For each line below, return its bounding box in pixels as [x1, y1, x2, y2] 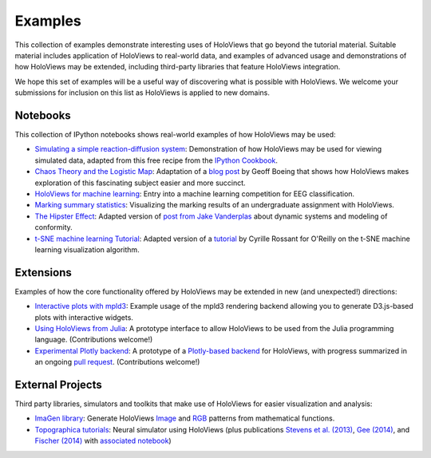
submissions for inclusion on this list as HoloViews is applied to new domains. [14, 88, 271, 97]
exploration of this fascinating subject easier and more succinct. [34, 178, 247, 188]
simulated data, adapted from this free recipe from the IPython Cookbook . [34, 156, 279, 165]
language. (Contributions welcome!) [34, 335, 153, 345]
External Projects [14, 377, 103, 391]
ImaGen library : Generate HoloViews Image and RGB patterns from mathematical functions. [34, 413, 335, 423]
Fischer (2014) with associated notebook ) [34, 436, 172, 446]
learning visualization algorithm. [34, 244, 140, 255]
